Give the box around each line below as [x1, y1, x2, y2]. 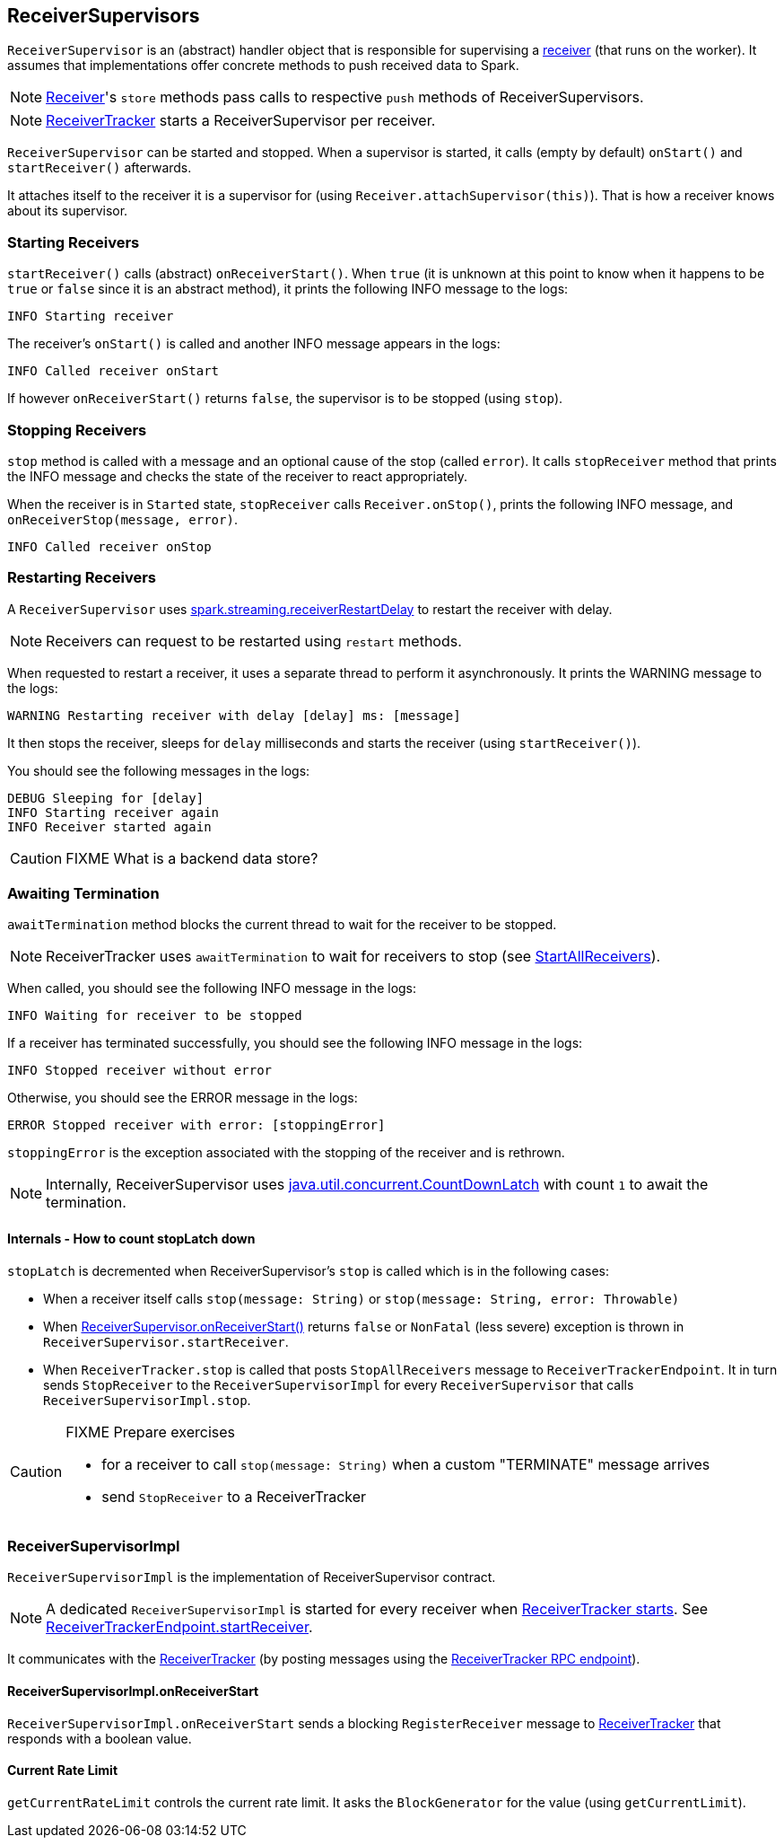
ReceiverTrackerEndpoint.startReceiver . [46, 1618, 313, 1637]
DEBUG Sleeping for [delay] [7, 790, 205, 805]
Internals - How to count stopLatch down [7, 1231, 256, 1247]
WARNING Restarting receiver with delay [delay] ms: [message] [7, 707, 461, 723]
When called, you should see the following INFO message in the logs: [7, 980, 417, 997]
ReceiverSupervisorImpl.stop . [43, 1392, 251, 1408]
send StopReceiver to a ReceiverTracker [101, 1487, 367, 1506]
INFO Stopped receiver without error [7, 1063, 273, 1078]
